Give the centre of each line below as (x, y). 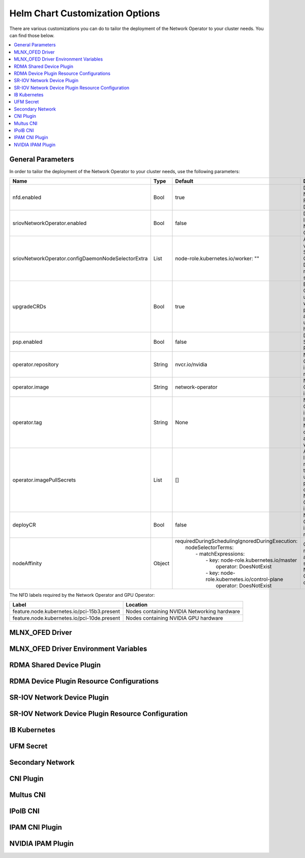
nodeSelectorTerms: (209, 547)
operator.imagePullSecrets (44, 480)
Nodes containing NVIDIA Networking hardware (183, 612)
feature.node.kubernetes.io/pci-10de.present (66, 618)
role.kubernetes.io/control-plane (245, 579)
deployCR (24, 525)
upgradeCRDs (29, 307)
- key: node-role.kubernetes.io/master (251, 560)
